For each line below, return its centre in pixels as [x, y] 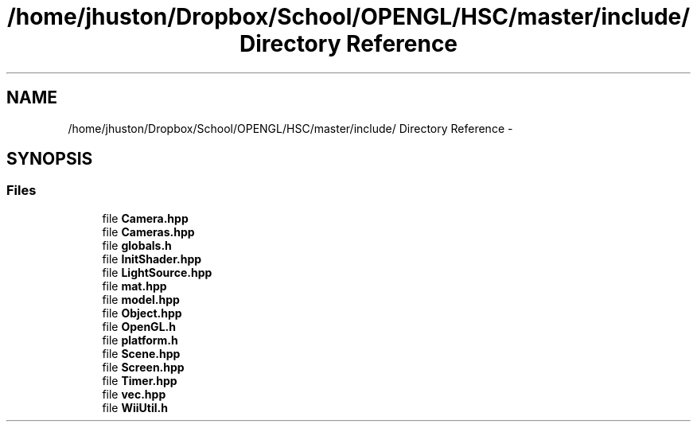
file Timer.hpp [140, 380]
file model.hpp [141, 299]
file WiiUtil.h [135, 407]
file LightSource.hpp [157, 272]
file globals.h [137, 245]
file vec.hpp [134, 394]
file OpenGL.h [139, 326]
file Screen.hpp [143, 367]
